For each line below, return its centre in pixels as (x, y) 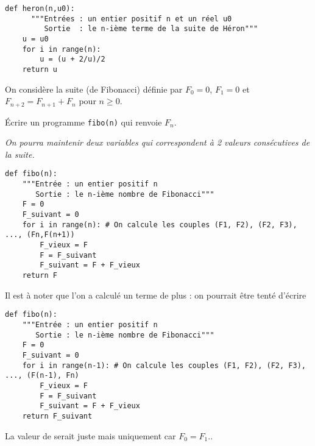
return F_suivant (57, 416)
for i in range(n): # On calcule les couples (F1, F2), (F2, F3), (160, 225)
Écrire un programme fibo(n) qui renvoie (83, 122)
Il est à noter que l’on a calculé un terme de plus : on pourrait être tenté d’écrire (156, 295)
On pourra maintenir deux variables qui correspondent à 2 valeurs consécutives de (157, 142)
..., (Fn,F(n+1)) (40, 235)
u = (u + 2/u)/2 (73, 59)
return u (40, 69)
